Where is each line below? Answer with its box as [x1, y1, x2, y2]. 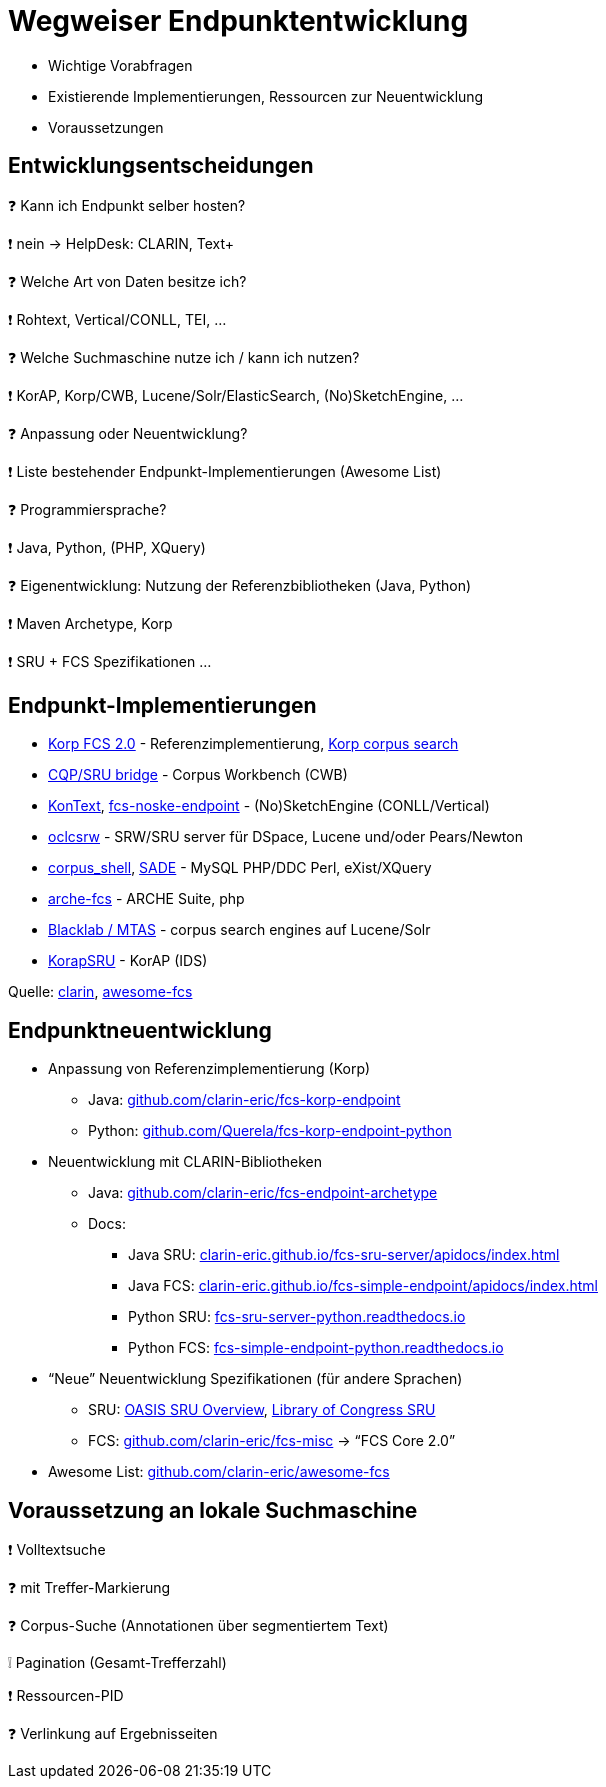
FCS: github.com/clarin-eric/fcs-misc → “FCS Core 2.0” [88, 1432, 456, 1450]
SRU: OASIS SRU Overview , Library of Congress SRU [88, 1401, 436, 1419]
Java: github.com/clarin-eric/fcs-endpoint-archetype [88, 1184, 438, 1202]
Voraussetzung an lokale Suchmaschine [8, 1497, 418, 1523]
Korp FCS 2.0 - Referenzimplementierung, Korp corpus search [48, 735, 459, 753]
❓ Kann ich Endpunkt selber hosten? [8, 196, 246, 214]
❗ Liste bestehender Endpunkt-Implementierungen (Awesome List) [8, 462, 442, 480]
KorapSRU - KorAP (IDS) [48, 952, 208, 970]
